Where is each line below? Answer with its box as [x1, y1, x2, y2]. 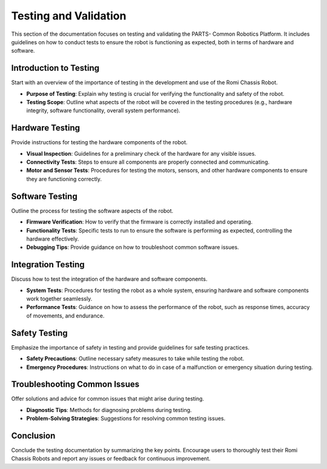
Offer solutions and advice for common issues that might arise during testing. [11, 395, 204, 402]
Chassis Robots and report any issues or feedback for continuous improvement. [11, 455, 211, 462]
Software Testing [11, 191, 78, 201]
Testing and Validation [11, 9, 127, 22]
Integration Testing [11, 259, 85, 270]
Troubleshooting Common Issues [11, 379, 139, 390]
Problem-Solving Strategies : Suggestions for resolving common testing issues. [26, 415, 226, 422]
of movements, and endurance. [26, 312, 105, 319]
